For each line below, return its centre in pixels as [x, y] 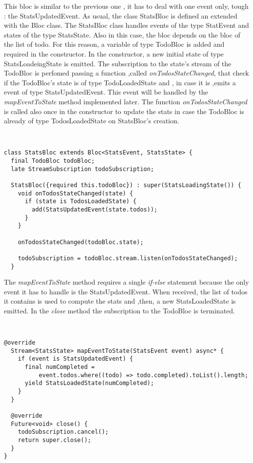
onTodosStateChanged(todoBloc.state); [81, 242]
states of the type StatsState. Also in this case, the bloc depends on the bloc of [122, 34]
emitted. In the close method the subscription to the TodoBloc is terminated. [119, 310]
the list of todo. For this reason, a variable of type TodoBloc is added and [114, 44]
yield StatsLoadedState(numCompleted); [89, 383]
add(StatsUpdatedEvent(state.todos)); [95, 209]
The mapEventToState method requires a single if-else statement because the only [126, 282]
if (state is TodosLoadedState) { [81, 202]
